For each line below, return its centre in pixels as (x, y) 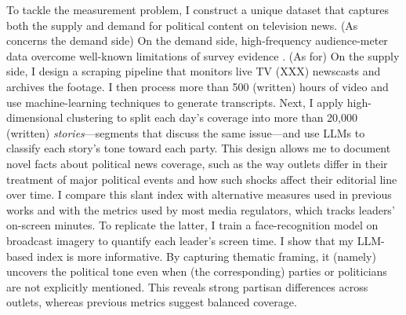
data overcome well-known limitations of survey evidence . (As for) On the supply (203, 55)
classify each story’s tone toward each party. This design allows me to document (199, 148)
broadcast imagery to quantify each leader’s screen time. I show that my (180, 240)
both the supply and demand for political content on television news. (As (182, 25)
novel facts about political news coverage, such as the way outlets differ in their (197, 163)
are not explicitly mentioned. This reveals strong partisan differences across (187, 286)
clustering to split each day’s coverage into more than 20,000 (212, 117)
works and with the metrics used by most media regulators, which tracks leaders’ (201, 209)
